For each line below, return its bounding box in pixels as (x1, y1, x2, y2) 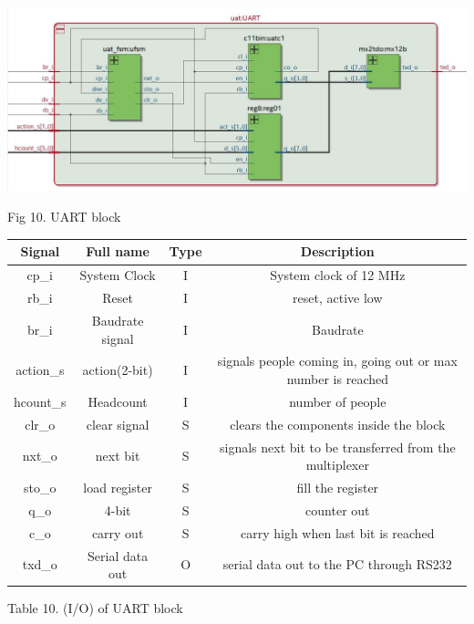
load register (83, 478, 152, 497)
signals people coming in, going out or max (217, 351, 458, 370)
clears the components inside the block (230, 414, 446, 433)
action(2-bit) (82, 360, 153, 380)
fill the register (296, 478, 379, 497)
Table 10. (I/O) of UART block (7, 598, 183, 618)
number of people (289, 391, 386, 411)
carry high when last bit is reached (241, 523, 435, 542)
